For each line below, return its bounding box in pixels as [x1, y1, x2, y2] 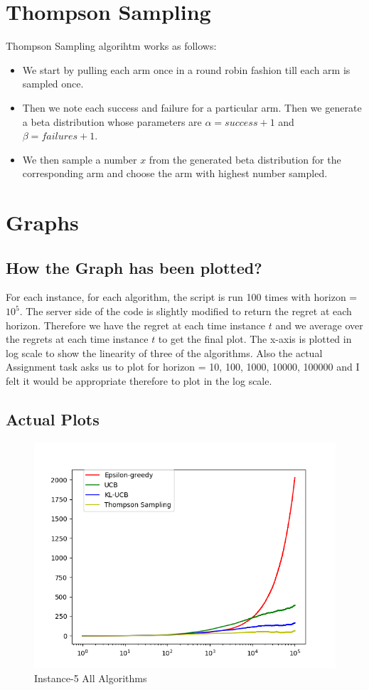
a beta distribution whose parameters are [22, 114, 202, 129]
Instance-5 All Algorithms [34, 671, 147, 686]
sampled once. [22, 76, 84, 91]
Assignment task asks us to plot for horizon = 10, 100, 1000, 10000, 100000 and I [6, 359, 360, 374]
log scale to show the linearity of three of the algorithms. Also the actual [6, 345, 323, 360]
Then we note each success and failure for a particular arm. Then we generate [22, 100, 362, 115]
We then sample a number [22, 152, 137, 166]
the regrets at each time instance [6, 331, 149, 346]
